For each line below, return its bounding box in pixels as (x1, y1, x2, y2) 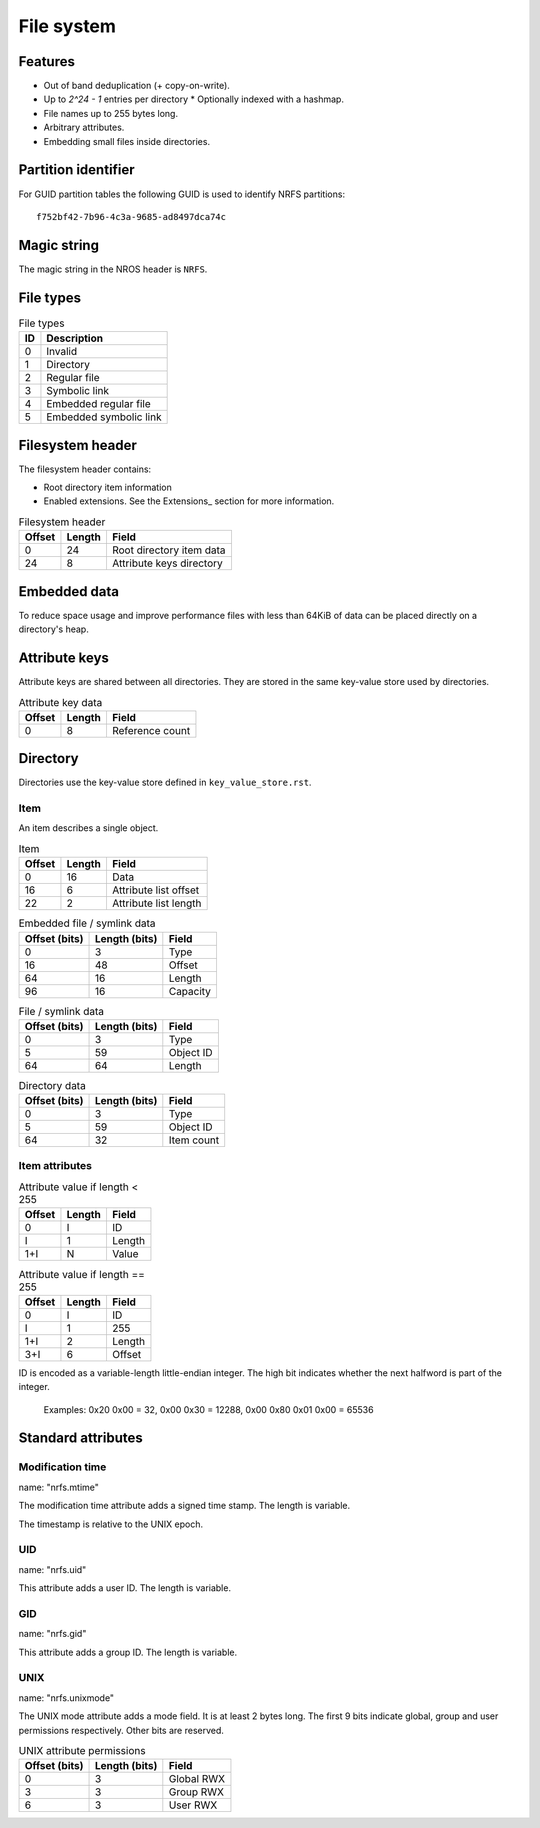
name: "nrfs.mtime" (18, 1481, 100, 1493)
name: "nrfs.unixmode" (18, 1691, 115, 1704)
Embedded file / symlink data (18, 916, 156, 930)
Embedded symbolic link (46, 410, 162, 424)
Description (46, 331, 104, 345)
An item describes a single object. (18, 822, 159, 834)
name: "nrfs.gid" (18, 1628, 87, 1640)
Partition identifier (18, 161, 135, 179)
